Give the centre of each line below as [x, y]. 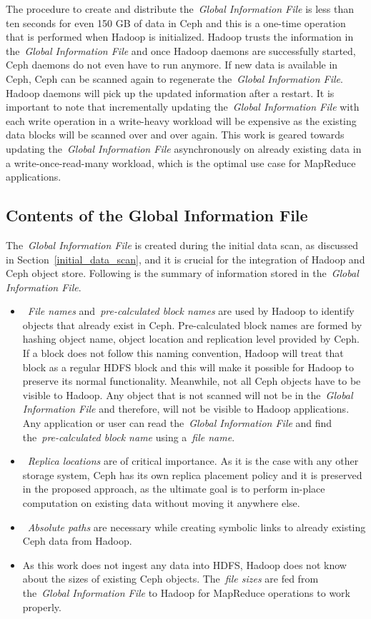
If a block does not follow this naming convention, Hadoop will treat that [183, 353]
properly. [42, 607]
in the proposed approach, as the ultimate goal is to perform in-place [174, 489]
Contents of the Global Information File [157, 215]
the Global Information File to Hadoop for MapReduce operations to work [186, 592]
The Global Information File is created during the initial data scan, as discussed [182, 245]
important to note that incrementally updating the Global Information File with [183, 107]
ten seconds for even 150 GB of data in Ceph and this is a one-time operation [176, 22]
